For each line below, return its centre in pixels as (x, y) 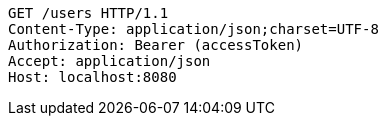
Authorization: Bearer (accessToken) (156, 45)
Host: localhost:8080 (92, 77)
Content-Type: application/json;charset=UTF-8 (193, 29)
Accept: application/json (109, 61)
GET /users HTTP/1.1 (88, 13)
